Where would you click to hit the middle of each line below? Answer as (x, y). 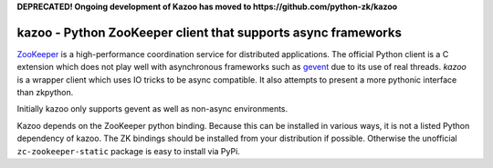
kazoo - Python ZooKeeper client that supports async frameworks (209, 32)
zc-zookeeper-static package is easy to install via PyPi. (129, 151)
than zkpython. (45, 93)
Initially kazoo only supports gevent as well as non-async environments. (152, 109)
